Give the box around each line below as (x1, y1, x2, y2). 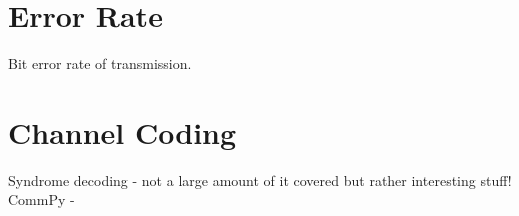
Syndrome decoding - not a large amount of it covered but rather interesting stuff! (8, 169, 512, 190)
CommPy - (8, 189, 75, 210)
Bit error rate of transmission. (8, 53, 192, 74)
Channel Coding (8, 111, 237, 152)
